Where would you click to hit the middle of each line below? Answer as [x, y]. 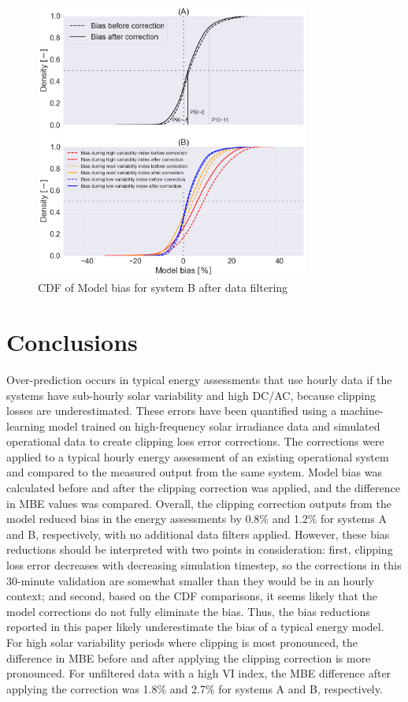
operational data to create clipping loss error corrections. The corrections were [195, 441]
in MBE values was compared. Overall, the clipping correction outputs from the [199, 503]
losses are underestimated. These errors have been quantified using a [172, 411]
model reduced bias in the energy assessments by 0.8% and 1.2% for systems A [197, 519]
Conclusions [72, 341]
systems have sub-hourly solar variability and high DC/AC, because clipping [191, 395]
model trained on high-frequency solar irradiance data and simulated [214, 426]
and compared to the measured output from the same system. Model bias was [194, 472]
